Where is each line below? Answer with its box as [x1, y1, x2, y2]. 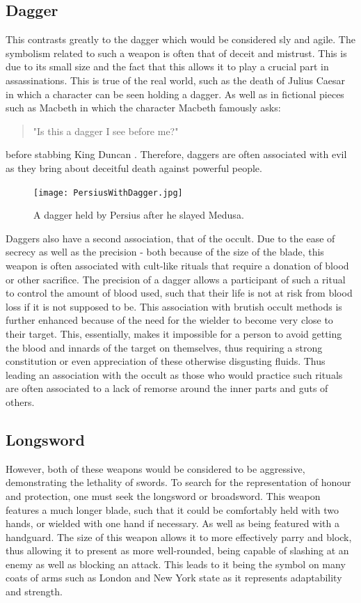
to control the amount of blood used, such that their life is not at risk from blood [6, 285, 353, 300]
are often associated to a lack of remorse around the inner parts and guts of [6, 381, 328, 396]
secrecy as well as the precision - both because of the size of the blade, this [6, 244, 324, 259]
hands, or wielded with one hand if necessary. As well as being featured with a [6, 516, 340, 531]
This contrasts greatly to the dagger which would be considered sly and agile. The [6, 32, 355, 47]
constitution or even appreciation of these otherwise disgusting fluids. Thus [6, 354, 326, 368]
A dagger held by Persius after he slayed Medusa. [33, 207, 244, 222]
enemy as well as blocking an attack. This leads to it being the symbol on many [6, 556, 346, 571]
